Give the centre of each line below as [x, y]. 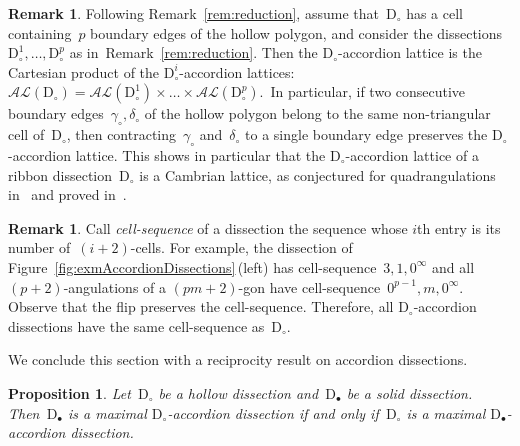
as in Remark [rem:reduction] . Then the [193, 52]
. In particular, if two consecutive [362, 91]
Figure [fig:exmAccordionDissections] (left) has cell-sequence [192, 266]
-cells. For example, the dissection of [241, 247]
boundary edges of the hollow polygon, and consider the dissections [296, 32]
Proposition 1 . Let [69, 392]
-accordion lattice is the [409, 52]
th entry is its [459, 227]
